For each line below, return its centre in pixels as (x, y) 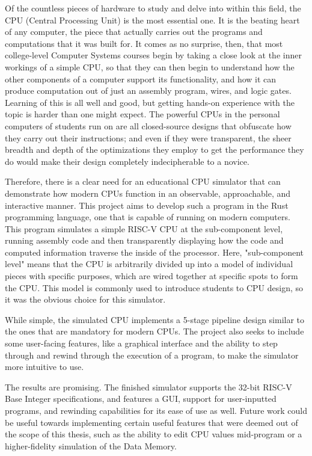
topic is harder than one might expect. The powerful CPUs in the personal (142, 114)
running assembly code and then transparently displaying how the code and (144, 240)
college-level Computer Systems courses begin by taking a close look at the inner (153, 55)
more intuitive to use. (44, 367)
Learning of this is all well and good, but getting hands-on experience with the (150, 102)
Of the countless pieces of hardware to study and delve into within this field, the (153, 8)
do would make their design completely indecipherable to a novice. (127, 161)
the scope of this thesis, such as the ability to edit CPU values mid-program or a (154, 434)
